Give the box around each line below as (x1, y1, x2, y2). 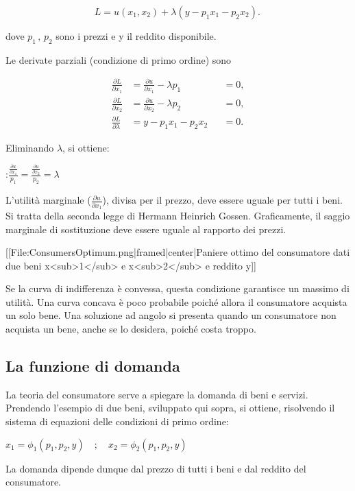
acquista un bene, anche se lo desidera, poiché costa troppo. (5, 322, 256, 336)
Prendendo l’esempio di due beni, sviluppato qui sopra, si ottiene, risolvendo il (5, 400, 335, 415)
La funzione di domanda (5, 355, 180, 376)
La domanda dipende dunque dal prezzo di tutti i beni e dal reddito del (5, 461, 306, 475)
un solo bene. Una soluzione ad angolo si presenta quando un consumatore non (5, 308, 336, 322)
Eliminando (5, 140, 54, 154)
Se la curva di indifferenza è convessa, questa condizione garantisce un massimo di (5, 281, 350, 296)
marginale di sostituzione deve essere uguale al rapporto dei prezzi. (5, 221, 286, 236)
